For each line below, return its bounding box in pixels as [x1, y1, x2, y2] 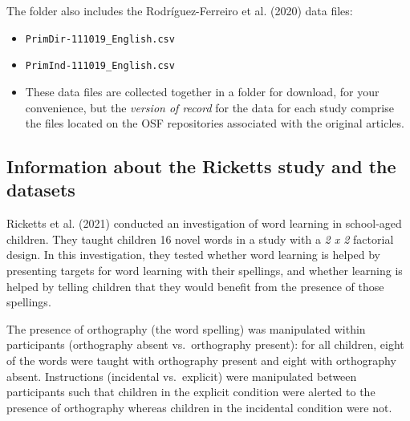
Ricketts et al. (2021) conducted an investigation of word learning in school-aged [6, 215, 402, 232]
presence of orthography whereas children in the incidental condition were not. [6, 399, 392, 415]
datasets [6, 177, 75, 202]
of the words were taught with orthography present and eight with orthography [6, 352, 396, 369]
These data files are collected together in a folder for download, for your [25, 83, 380, 99]
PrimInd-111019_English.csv [25, 60, 175, 72]
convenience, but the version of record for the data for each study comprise [25, 99, 394, 115]
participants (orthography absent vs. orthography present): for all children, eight [6, 336, 404, 353]
